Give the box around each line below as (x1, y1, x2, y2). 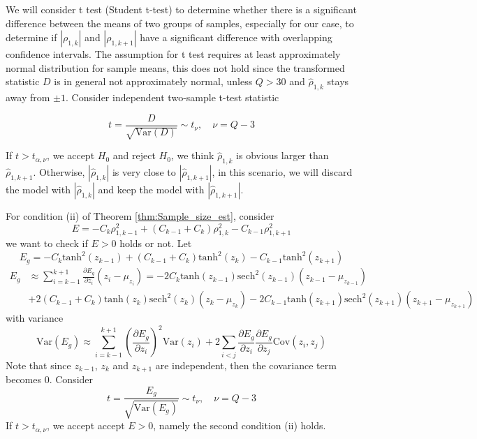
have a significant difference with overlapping (140, 30, 332, 45)
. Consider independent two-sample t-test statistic (66, 90, 279, 105)
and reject (112, 148, 156, 163)
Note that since (6, 357, 71, 372)
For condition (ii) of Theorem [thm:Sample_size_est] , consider (6, 209, 274, 223)
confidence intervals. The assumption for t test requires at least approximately (6, 47, 341, 61)
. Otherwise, (33, 165, 85, 179)
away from (6, 90, 50, 105)
